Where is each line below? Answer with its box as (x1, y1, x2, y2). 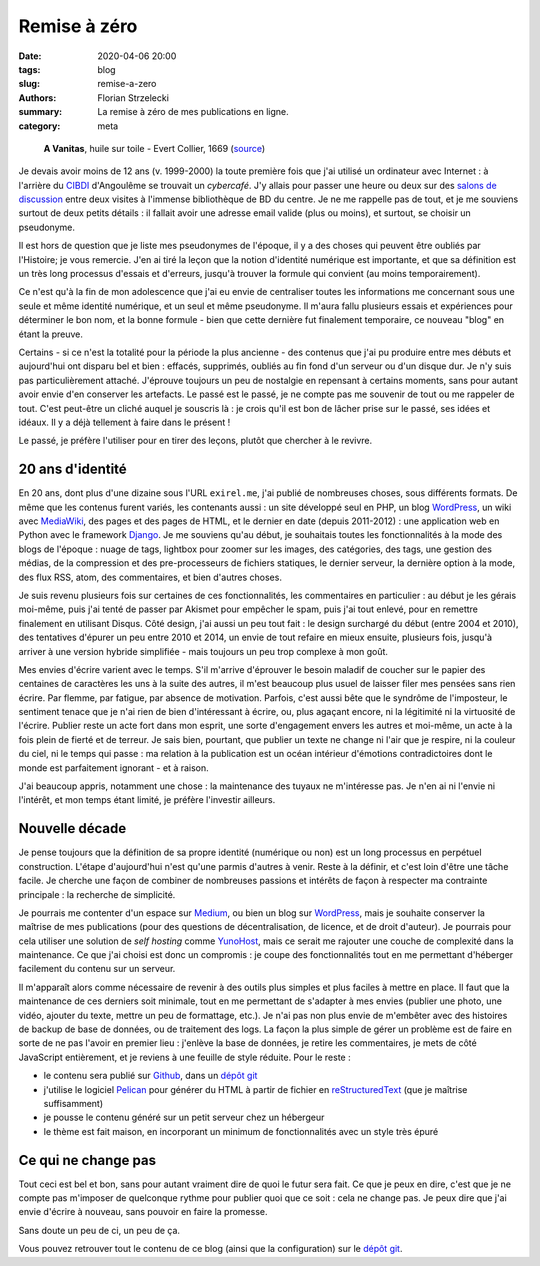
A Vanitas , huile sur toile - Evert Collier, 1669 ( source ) (43, 142, 266, 154)
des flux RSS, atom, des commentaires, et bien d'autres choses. (18, 571, 282, 583)
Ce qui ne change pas (18, 1151, 157, 1169)
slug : (18, 78, 40, 90)
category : (18, 120, 61, 132)
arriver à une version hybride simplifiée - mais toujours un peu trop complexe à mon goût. (18, 645, 389, 657)
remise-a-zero (97, 78, 157, 90)
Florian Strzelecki (97, 91, 170, 104)
